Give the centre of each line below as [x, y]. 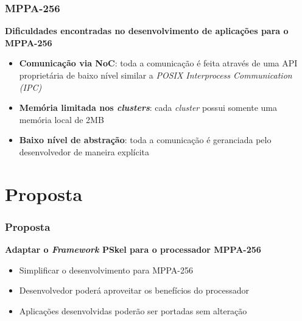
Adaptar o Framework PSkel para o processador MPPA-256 [133, 249]
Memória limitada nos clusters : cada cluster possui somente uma [148, 108]
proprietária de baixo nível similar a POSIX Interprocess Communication [156, 75]
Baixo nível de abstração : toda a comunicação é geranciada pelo [145, 140]
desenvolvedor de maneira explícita [84, 151]
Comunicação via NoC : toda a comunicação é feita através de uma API [158, 63]
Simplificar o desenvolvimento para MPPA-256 [106, 270]
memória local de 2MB [61, 119]
